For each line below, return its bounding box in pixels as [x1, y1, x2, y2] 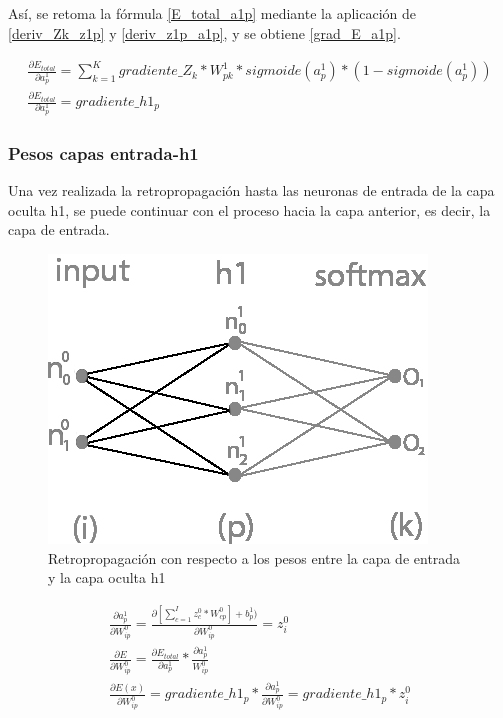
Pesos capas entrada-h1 [8, 140, 199, 165]
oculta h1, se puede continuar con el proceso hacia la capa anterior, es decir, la [8, 199, 491, 220]
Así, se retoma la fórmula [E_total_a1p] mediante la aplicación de [8, 3, 416, 23]
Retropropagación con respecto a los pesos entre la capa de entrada [48, 547, 461, 568]
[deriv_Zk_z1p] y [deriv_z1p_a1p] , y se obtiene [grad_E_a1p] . [8, 22, 401, 43]
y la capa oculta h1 [48, 567, 166, 588]
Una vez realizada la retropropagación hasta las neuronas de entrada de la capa [8, 180, 495, 201]
